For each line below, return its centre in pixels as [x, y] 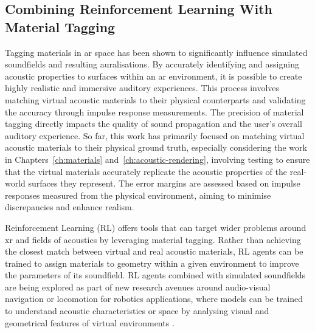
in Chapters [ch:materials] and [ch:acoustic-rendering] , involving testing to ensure [157, 159]
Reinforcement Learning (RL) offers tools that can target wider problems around [156, 227]
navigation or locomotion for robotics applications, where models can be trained [154, 299]
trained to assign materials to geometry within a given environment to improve [152, 263]
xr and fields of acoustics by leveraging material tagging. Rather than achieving [153, 239]
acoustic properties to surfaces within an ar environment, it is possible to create [154, 76]
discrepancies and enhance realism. [70, 207]
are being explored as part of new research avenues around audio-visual [138, 287]
